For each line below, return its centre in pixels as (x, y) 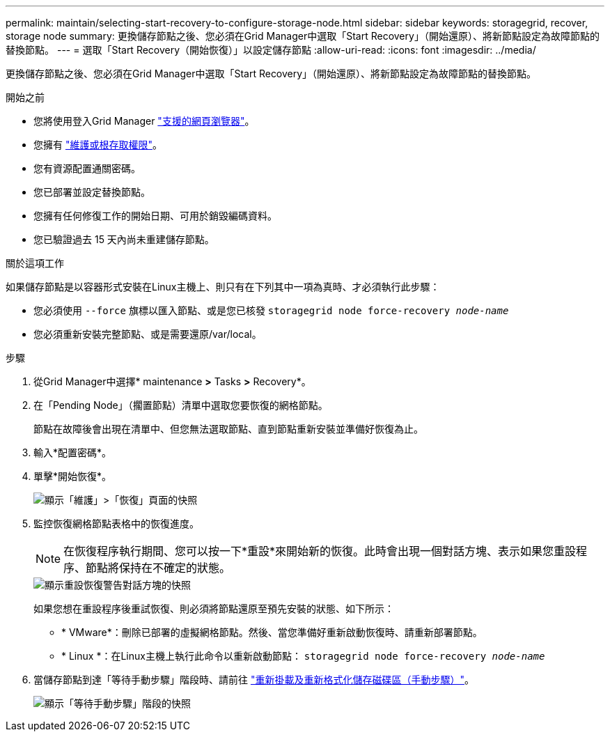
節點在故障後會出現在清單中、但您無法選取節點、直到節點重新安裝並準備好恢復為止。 (228, 429)
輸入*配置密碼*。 (73, 452)
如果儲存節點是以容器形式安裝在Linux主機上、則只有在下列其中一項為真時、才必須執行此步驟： (223, 287)
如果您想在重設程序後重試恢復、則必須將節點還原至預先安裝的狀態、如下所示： (214, 608)
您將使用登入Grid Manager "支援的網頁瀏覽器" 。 (144, 121)
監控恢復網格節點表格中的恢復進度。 (116, 523)
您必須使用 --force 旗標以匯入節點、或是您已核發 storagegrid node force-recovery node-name (271, 310)
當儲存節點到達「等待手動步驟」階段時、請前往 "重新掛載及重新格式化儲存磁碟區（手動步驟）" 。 (254, 680)
